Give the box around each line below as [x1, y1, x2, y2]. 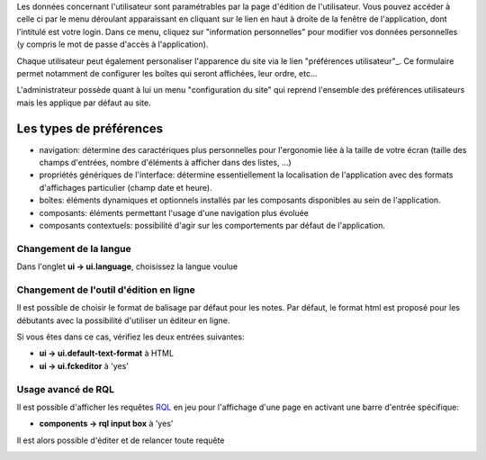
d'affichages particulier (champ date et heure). [39, 182, 212, 193]
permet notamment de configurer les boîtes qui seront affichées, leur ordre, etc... [16, 68, 319, 78]
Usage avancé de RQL [16, 383, 115, 395]
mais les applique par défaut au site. [16, 97, 152, 108]
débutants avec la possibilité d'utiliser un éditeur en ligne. [16, 315, 230, 326]
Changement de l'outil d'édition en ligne [16, 284, 195, 296]
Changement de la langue [16, 242, 131, 255]
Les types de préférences [16, 121, 164, 136]
